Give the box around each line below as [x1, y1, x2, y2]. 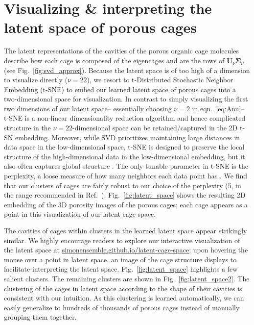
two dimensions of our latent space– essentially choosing [4, 103, 172, 113]
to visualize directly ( [4, 75, 68, 85]
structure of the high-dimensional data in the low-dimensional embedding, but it [4, 151, 245, 161]
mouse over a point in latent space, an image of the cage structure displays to [4, 254, 237, 264]
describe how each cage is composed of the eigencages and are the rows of [4, 55, 225, 65]
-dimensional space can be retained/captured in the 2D [72, 123, 238, 133]
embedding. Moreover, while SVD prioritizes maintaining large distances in [15, 132, 240, 142]
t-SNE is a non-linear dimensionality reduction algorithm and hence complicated [4, 113, 246, 123]
